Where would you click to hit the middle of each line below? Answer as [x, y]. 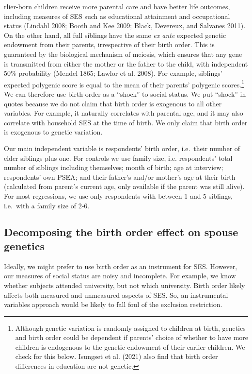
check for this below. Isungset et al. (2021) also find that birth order [117, 356]
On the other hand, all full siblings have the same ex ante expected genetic [115, 35]
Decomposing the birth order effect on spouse [121, 231]
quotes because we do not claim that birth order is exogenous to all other [113, 103]
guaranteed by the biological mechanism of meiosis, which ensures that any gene [123, 54]
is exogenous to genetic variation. [53, 132]
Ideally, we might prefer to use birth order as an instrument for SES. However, [121, 266]
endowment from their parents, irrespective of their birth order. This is [109, 44]
